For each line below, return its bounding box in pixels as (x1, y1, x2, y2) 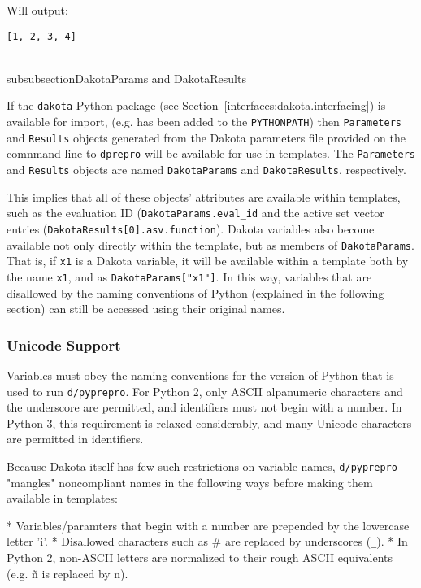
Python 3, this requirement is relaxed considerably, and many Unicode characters (7, 414, 412, 431)
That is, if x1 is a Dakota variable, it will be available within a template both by (7, 252, 409, 269)
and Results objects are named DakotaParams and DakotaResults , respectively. (7, 161, 406, 178)
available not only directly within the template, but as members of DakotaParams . (7, 236, 414, 253)
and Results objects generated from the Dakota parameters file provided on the (7, 128, 406, 146)
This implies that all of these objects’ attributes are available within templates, (7, 188, 401, 205)
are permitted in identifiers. (7, 430, 144, 447)
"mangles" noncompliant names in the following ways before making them (7, 473, 373, 490)
